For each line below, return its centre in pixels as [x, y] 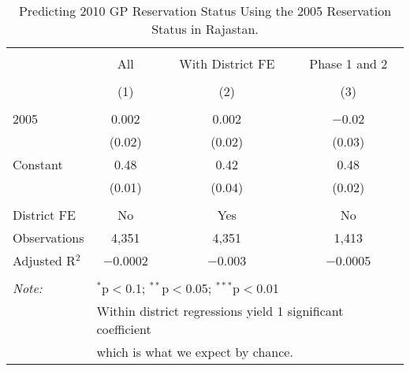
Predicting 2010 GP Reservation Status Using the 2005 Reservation [205, 11]
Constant [38, 164]
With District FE [227, 63]
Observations [48, 237]
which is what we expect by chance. [195, 352]
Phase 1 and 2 [348, 63]
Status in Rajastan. [205, 29]
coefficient [124, 329]
